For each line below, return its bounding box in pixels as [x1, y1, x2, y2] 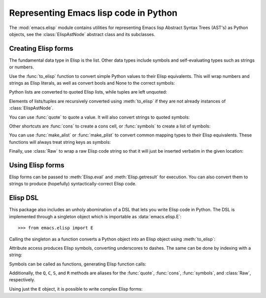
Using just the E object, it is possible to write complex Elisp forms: [9, 286, 143, 292]
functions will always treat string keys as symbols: [9, 139, 111, 145]
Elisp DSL [9, 194, 39, 202]
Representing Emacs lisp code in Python [9, 7, 177, 18]
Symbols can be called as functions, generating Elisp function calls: [9, 261, 146, 267]
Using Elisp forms [9, 161, 65, 169]
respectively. [9, 277, 35, 283]
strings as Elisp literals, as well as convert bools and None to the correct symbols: [9, 80, 175, 86]
